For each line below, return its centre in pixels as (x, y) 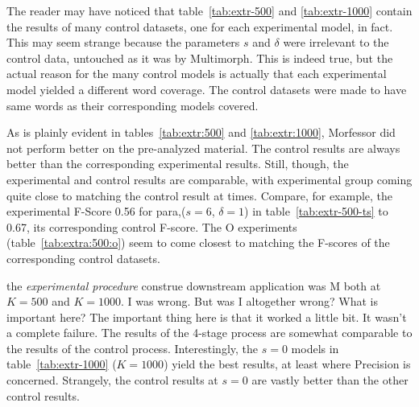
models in (315, 348)
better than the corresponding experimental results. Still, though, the (178, 164)
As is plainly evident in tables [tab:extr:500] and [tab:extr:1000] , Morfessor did (201, 132)
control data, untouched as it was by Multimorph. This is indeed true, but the (200, 58)
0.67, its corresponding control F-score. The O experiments (152, 226)
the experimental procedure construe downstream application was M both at (194, 285)
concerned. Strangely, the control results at (112, 380)
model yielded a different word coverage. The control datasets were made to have (207, 89)
